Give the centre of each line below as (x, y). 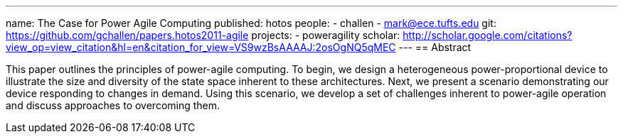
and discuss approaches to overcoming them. (113, 105)
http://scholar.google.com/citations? (488, 35)
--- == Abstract (435, 47)
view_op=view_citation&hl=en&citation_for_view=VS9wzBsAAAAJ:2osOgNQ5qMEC (201, 47)
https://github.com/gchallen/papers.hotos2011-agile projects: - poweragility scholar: (203, 35)
